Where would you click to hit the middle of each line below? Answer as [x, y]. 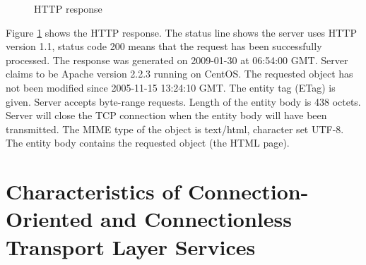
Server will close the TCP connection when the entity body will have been [166, 115]
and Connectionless [196, 219]
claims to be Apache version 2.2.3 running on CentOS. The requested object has [179, 74]
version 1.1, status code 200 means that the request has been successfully [164, 46]
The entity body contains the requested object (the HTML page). [148, 143]
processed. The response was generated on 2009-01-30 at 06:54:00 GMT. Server [177, 60]
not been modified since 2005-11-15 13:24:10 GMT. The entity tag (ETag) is [171, 87]
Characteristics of [93, 191]
